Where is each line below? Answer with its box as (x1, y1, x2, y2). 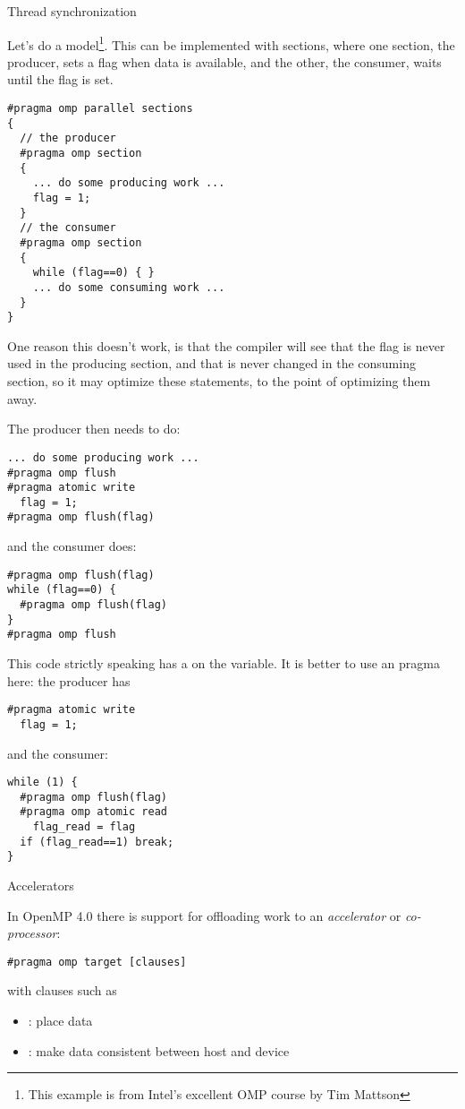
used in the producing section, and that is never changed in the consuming (7, 354, 416, 373)
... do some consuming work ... (32, 280, 225, 294)
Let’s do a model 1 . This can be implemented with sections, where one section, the (7, 32, 455, 54)
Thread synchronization (7, 2, 137, 20)
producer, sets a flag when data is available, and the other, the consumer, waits (7, 52, 442, 71)
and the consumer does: (7, 537, 137, 555)
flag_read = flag (32, 821, 136, 834)
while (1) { (7, 776, 78, 789)
